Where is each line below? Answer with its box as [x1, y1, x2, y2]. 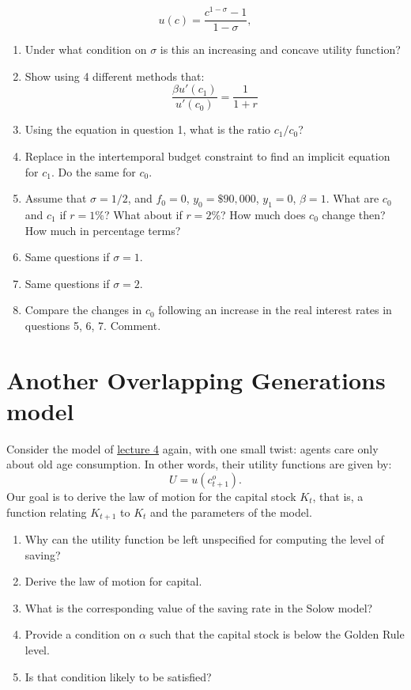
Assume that [25, 190, 87, 207]
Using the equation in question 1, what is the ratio [25, 121, 271, 138]
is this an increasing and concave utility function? [160, 41, 401, 58]
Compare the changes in [25, 301, 142, 318]
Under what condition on [25, 41, 147, 58]
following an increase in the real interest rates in [158, 301, 392, 318]
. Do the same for [51, 163, 136, 180]
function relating [6, 503, 87, 520]
